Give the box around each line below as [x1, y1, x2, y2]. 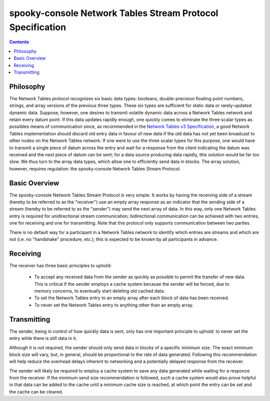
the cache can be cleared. [9, 388, 63, 394]
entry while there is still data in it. [9, 335, 77, 341]
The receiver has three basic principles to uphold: [9, 262, 112, 268]
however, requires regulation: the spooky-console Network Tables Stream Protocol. [9, 165, 181, 171]
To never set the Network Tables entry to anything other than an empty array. [34, 302, 193, 308]
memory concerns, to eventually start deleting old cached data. [34, 288, 165, 294]
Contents [9, 39, 29, 45]
